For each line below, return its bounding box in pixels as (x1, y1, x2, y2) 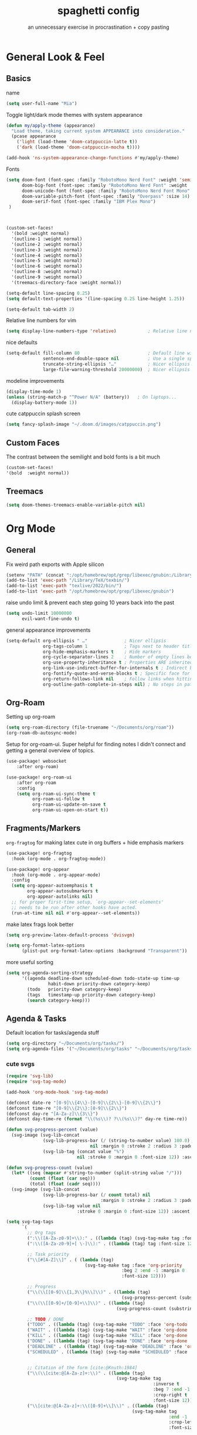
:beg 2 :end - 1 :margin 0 (121, 1268, 185, 1274)
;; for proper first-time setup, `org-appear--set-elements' (11, 899, 164, 905)
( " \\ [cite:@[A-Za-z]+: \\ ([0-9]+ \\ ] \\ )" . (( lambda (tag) (27, 1403, 169, 1409)
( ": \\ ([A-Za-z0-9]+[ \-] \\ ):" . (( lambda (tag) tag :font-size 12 (27, 1241, 193, 1247)
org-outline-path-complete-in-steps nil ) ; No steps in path (43, 681, 195, 688)
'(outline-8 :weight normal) (11, 269, 83, 275)
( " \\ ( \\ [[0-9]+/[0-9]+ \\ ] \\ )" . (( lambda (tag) (27, 1300, 145, 1306)
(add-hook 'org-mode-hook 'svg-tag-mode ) (6, 1089, 109, 1095)
